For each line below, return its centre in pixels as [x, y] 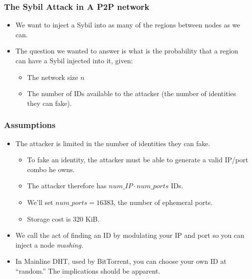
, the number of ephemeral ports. [163, 202]
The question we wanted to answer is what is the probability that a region [127, 51]
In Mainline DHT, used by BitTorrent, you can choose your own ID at [121, 261]
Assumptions [30, 125]
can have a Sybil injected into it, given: [74, 60]
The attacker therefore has [67, 186]
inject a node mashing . [49, 244]
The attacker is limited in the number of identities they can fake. [113, 143]
